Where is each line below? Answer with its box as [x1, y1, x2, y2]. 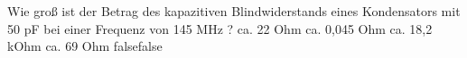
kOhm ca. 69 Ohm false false [7, 37, 163, 55]
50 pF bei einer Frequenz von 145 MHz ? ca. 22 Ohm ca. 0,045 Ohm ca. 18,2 [7, 19, 433, 37]
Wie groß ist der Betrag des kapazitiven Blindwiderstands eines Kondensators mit [7, 2, 461, 20]
